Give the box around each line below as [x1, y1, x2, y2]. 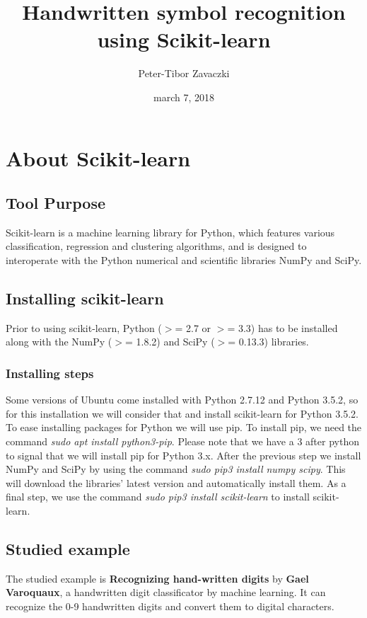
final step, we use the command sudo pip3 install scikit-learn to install [6, 489, 310, 504]
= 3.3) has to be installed [227, 320, 338, 335]
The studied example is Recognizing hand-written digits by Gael [6, 571, 309, 585]
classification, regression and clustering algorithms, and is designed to [6, 239, 307, 253]
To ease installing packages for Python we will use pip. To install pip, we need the [6, 420, 362, 435]
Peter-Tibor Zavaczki [138, 66, 230, 81]
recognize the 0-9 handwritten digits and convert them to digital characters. [6, 599, 334, 614]
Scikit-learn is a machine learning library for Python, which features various [6, 224, 335, 239]
